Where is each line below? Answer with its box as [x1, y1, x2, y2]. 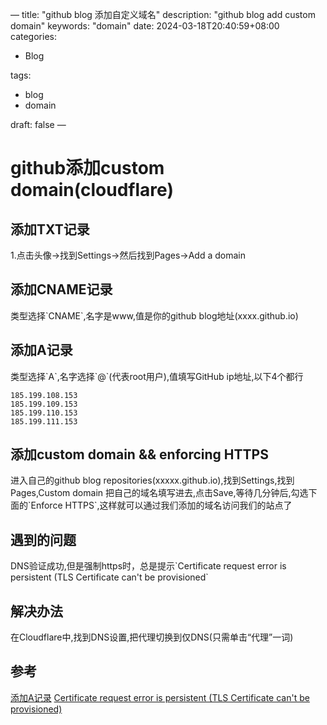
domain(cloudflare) [10, 179, 174, 202]
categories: [10, 31, 57, 42]
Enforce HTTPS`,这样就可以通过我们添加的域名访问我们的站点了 [30, 499, 293, 512]
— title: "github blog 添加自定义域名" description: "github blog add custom [10, 9, 316, 20]
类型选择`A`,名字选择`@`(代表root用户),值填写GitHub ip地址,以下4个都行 [10, 370, 304, 382]
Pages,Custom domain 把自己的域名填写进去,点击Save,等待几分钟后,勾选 [10, 487, 309, 499]
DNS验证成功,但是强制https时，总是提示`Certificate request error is [10, 560, 287, 572]
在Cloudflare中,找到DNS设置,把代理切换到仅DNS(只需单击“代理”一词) [10, 631, 294, 643]
